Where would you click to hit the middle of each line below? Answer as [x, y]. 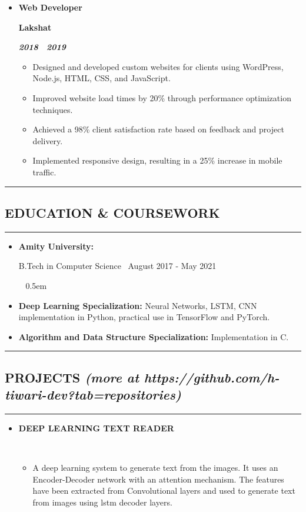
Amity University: [56, 246]
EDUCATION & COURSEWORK [112, 212]
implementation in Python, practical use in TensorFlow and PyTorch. [144, 317]
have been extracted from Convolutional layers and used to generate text [164, 491]
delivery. [48, 140]
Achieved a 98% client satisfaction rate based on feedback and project [158, 129]
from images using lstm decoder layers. [102, 502]
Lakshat [35, 27]
